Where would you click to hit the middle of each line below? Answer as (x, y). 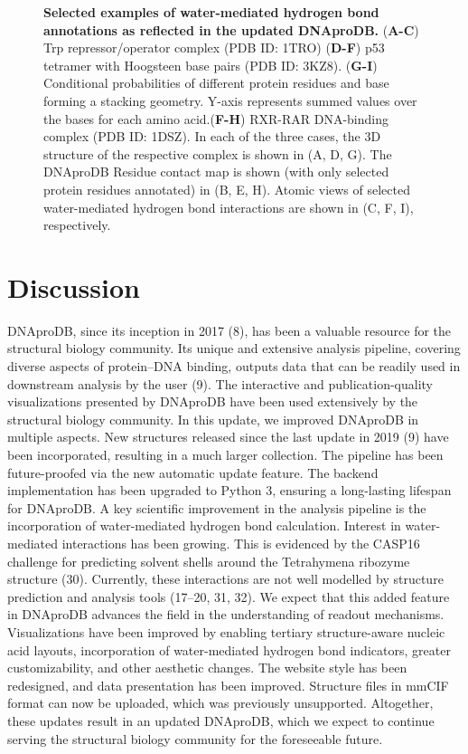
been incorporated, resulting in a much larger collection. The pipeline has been (225, 454)
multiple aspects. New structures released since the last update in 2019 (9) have (228, 437)
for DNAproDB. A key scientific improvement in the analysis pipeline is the (217, 507)
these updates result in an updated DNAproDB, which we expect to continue (221, 720)
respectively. (77, 225)
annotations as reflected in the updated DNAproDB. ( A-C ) (231, 29)
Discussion (74, 286)
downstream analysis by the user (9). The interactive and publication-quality (220, 383)
